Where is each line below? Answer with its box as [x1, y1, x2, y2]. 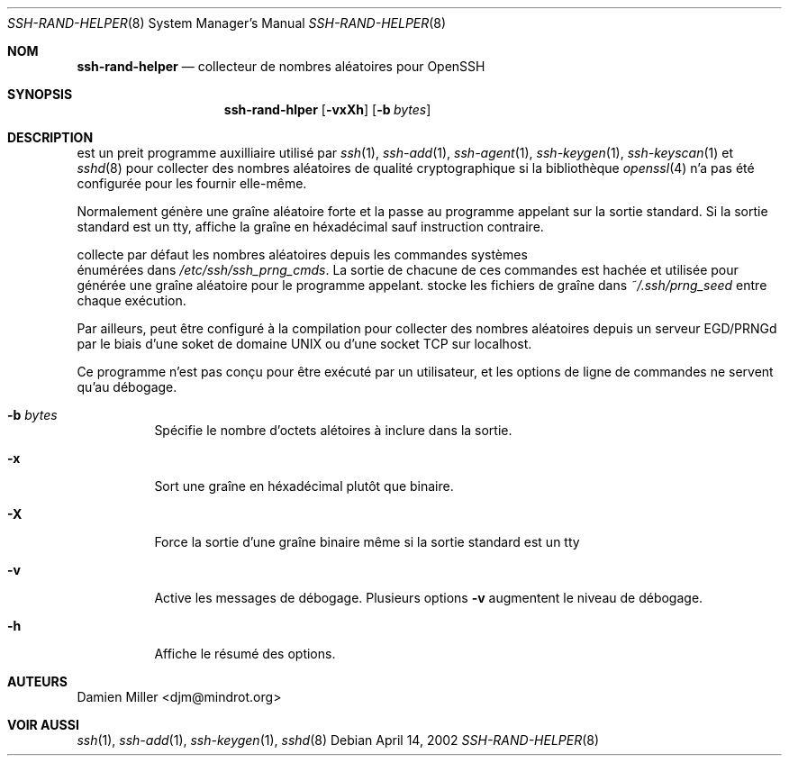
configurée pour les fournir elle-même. [77, 176, 307, 191]
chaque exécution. [77, 293, 186, 308]
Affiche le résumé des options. [154, 646, 336, 661]
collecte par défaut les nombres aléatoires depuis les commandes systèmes [77, 247, 528, 262]
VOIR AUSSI [7, 717, 79, 732]
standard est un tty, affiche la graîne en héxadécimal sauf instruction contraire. [77, 219, 544, 234]
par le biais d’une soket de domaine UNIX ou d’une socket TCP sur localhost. [77, 336, 532, 351]
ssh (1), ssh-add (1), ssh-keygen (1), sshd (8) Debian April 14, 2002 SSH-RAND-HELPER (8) [77, 732, 600, 748]
